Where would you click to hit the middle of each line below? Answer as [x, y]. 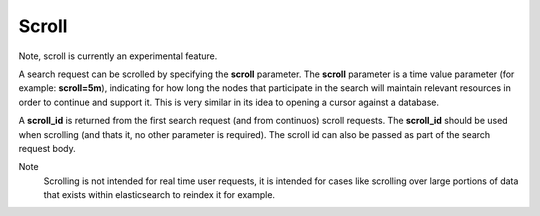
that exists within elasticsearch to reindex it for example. [159, 195]
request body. [47, 148]
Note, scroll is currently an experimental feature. [118, 56]
